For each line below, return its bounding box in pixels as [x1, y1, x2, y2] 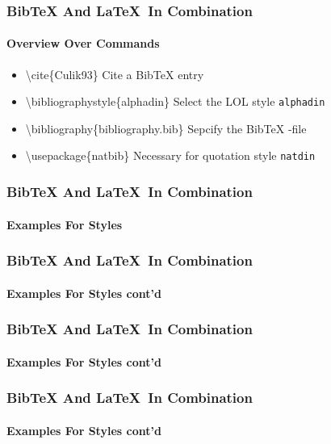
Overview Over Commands [6, 35, 160, 52]
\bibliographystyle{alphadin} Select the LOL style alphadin [25, 93, 325, 110]
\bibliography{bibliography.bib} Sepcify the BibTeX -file [25, 119, 307, 136]
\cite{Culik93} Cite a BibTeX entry [25, 65, 204, 82]
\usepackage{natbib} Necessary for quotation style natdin [25, 147, 316, 164]
